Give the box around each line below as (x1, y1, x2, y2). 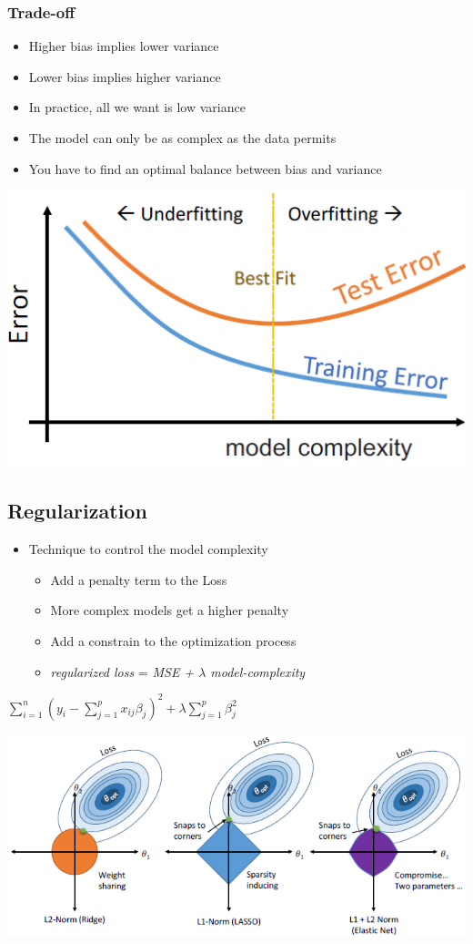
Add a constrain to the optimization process (50, 631, 297, 650)
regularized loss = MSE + (50, 662, 195, 681)
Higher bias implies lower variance (28, 36, 219, 56)
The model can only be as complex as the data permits (28, 128, 337, 147)
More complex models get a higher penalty (50, 600, 289, 620)
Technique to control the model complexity (28, 539, 268, 559)
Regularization (7, 497, 147, 525)
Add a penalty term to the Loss (50, 569, 227, 589)
